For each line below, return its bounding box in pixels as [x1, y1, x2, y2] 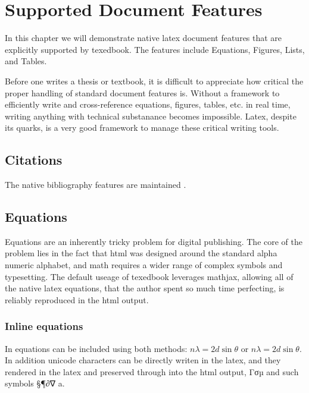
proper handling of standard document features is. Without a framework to [5, 86, 280, 99]
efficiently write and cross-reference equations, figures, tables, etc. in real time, [5, 98, 291, 111]
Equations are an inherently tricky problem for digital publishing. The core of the [5, 235, 302, 247]
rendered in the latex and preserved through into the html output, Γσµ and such [5, 365, 299, 378]
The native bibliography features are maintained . [5, 178, 186, 191]
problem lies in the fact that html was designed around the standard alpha [5, 247, 277, 259]
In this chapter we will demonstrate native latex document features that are [5, 32, 282, 44]
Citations [5, 150, 63, 169]
